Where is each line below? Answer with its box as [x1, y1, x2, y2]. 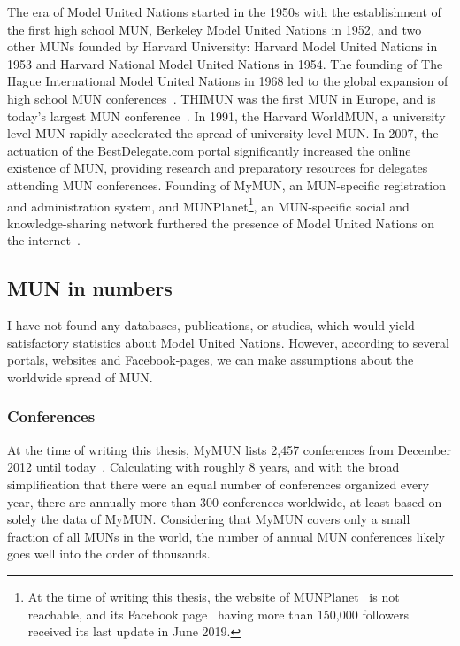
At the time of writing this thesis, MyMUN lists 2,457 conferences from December [7, 440, 452, 458]
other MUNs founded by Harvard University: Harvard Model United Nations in [7, 37, 438, 56]
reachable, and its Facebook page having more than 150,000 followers [27, 604, 409, 623]
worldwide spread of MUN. [7, 367, 153, 386]
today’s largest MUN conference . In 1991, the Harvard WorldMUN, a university [7, 106, 446, 125]
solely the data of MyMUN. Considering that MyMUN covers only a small [7, 510, 410, 528]
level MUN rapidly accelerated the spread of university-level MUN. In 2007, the [7, 124, 439, 142]
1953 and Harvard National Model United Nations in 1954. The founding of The [7, 54, 443, 73]
